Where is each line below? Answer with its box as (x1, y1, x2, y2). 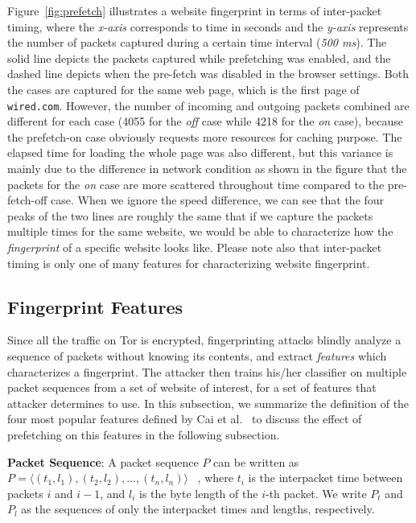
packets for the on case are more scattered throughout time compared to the (7, 175, 385, 192)
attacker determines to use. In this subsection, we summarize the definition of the (7, 394, 410, 411)
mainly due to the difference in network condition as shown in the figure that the (7, 160, 407, 176)
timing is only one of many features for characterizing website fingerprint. (7, 254, 370, 271)
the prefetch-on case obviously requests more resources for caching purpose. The (7, 128, 402, 145)
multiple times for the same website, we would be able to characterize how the (7, 223, 393, 240)
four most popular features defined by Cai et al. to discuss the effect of (7, 410, 362, 427)
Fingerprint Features (7, 294, 183, 319)
